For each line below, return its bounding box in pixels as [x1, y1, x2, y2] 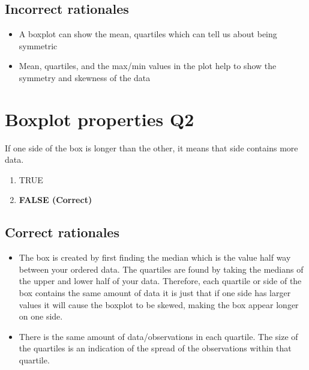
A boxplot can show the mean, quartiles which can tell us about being [19, 28, 277, 40]
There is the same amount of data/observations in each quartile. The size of [19, 330, 298, 342]
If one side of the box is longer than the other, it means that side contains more [5, 141, 298, 154]
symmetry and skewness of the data [19, 71, 151, 83]
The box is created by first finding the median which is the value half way [19, 251, 291, 264]
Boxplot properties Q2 [5, 106, 194, 131]
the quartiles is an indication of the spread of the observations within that [19, 342, 292, 354]
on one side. [19, 310, 63, 323]
